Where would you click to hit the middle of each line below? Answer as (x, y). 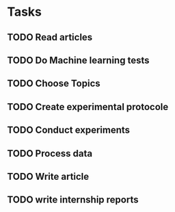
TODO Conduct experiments (69, 130)
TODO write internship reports (73, 200)
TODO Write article (48, 176)
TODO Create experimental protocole (88, 107)
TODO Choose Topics (54, 84)
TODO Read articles (50, 37)
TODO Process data (50, 154)
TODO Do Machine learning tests (78, 60)
